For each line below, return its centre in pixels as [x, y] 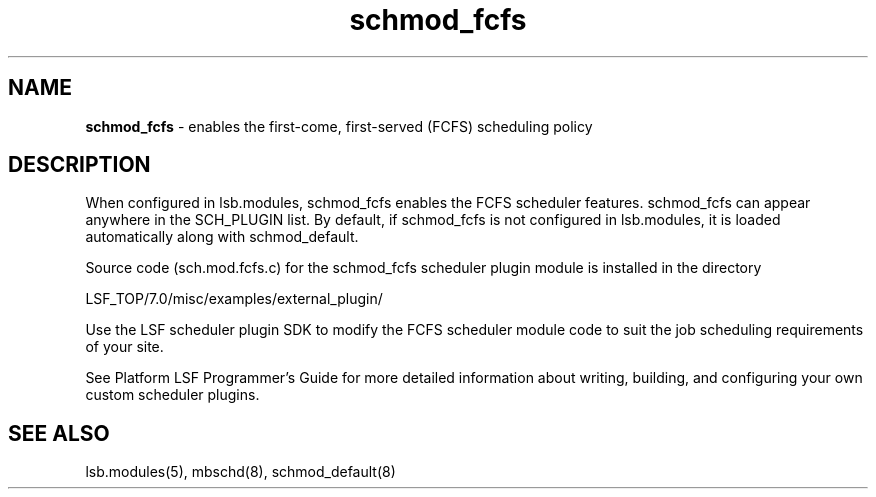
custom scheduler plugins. [172, 395]
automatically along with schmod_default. [222, 237]
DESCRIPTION [79, 165]
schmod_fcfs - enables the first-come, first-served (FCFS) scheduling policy [339, 126]
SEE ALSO [59, 433]
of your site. [124, 347]
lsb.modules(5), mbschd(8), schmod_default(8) [240, 472]
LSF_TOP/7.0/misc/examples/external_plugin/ [234, 299]
